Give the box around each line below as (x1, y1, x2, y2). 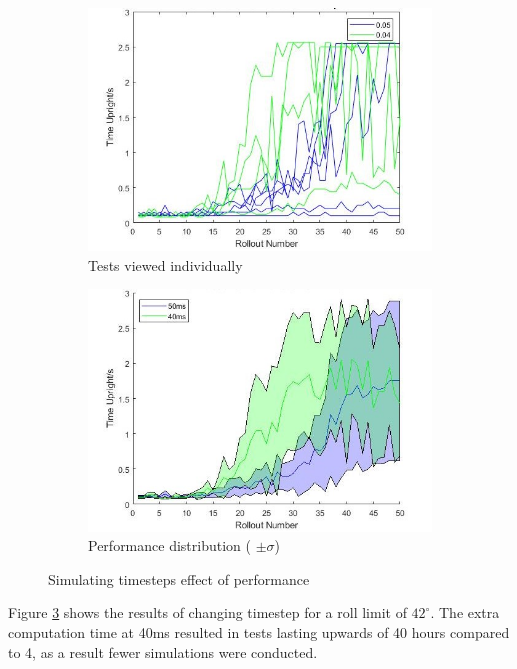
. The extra (430, 602, 500, 623)
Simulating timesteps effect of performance (48, 568, 310, 589)
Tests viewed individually (88, 254, 243, 275)
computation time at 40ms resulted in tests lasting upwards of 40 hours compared (8, 622, 510, 643)
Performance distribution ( (88, 535, 251, 556)
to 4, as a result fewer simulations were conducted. (8, 641, 318, 662)
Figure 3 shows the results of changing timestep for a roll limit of (8, 602, 407, 623)
